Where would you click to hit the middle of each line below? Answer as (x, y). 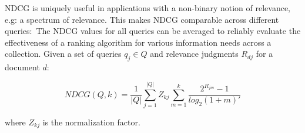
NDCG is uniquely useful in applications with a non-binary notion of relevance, (148, 8)
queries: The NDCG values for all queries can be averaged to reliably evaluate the (153, 31)
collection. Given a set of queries (63, 54)
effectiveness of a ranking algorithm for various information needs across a (138, 42)
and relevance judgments (194, 54)
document (22, 67)
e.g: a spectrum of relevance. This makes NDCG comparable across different (142, 19)
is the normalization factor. (91, 122)
